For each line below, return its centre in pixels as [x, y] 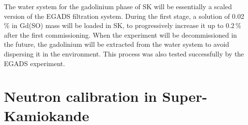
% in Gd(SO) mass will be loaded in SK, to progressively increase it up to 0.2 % [123, 25]
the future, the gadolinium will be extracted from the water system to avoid [117, 44]
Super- [185, 96]
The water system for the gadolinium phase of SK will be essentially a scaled [118, 6]
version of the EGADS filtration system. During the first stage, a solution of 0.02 [124, 16]
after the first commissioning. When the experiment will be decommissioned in [121, 35]
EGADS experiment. [35, 63]
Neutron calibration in [80, 96]
